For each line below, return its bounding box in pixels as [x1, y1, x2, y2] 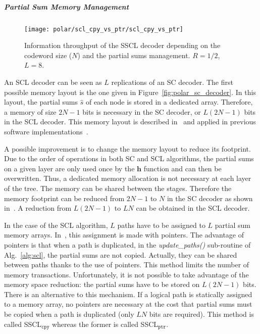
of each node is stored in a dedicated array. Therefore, [85, 97, 253, 107]
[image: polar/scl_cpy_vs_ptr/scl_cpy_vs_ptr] [24, 25, 183, 33]
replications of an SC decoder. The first [111, 77, 233, 87]
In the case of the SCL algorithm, [4, 219, 108, 230]
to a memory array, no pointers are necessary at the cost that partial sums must [4, 299, 252, 309]
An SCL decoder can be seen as [4, 77, 102, 87]
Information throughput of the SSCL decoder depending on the [24, 40, 221, 51]
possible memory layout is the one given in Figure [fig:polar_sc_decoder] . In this [4, 86, 256, 97]
